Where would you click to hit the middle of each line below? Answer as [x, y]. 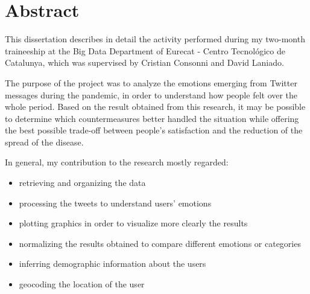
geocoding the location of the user [82, 284]
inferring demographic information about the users [112, 264]
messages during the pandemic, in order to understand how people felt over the [151, 94]
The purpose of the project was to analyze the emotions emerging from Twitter [151, 82]
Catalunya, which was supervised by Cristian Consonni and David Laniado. [144, 62]
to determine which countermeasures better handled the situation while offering [152, 118]
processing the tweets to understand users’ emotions [115, 203]
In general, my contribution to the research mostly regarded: [117, 162]
